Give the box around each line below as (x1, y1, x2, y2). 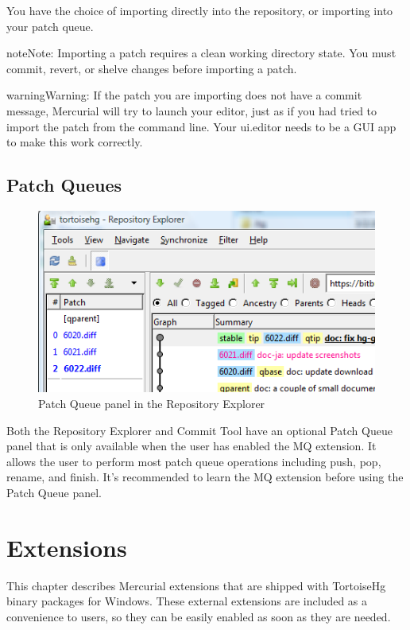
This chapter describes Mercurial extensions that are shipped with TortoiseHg (6, 577, 386, 593)
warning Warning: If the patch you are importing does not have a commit (6, 87, 362, 103)
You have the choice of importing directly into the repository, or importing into (6, 2, 393, 18)
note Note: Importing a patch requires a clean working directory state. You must (6, 45, 396, 61)
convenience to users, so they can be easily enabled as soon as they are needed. (6, 608, 391, 624)
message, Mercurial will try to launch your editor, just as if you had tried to (6, 102, 377, 119)
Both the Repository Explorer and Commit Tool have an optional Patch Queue (6, 422, 393, 438)
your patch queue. (6, 17, 94, 34)
